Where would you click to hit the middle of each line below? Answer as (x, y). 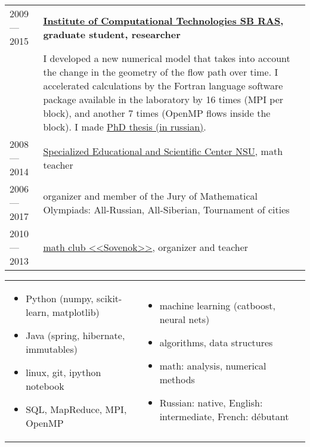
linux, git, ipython (63, 372)
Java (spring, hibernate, (75, 335)
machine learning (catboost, (217, 305)
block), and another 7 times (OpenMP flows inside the (157, 113)
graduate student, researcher (112, 34)
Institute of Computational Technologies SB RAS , (163, 20)
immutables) (52, 349)
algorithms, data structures (216, 342)
